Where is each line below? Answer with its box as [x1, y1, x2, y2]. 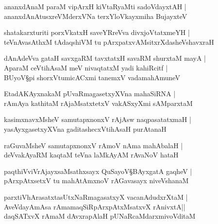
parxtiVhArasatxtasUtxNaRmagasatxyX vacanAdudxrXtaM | [4, 191, 188, 202]
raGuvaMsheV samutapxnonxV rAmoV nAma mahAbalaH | [4, 140, 183, 150]
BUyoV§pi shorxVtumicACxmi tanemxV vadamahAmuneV [4, 72, 180, 82]
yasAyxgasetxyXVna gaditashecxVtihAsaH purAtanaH [4, 123, 167, 134]
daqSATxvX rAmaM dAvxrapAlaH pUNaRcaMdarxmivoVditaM [4, 211, 196, 221]
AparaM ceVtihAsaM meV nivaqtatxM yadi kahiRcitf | [4, 62, 168, 72]
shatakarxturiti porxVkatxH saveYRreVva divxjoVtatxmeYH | [4, 27, 190, 37]
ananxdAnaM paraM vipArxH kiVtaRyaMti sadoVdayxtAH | [4, 1, 186, 11]
